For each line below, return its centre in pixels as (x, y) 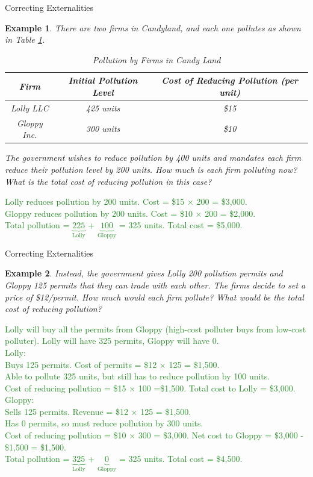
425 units (103, 108)
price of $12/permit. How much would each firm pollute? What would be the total (154, 297)
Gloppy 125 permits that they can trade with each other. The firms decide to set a (155, 285)
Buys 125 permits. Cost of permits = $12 (81, 364)
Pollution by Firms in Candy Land (156, 59)
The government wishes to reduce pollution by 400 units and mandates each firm (153, 157)
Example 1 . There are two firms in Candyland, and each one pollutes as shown (153, 27)
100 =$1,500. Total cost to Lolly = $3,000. (217, 388)
